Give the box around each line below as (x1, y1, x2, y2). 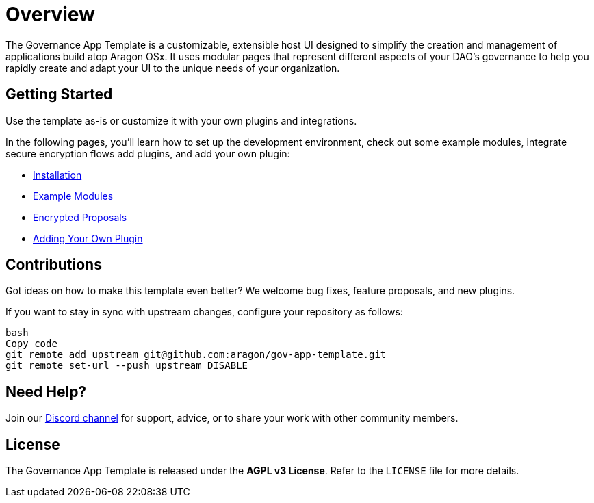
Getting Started (5, 86, 113, 103)
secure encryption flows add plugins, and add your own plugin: (5, 147, 290, 159)
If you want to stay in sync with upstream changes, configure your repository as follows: (5, 306, 403, 318)
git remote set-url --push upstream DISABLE (5, 360, 248, 372)
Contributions (5, 256, 102, 274)
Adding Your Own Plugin (33, 232, 143, 244)
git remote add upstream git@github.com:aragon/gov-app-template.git (5, 349, 387, 361)
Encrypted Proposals (33, 211, 127, 223)
